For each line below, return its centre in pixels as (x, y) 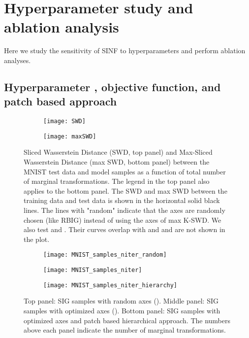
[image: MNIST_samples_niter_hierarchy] (110, 285)
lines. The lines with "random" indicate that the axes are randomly (124, 210)
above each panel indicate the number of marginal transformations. (125, 330)
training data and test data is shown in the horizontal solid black (122, 200)
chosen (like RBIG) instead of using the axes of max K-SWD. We (123, 220)
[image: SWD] (64, 121)
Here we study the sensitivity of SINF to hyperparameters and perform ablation (125, 51)
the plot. (37, 239)
